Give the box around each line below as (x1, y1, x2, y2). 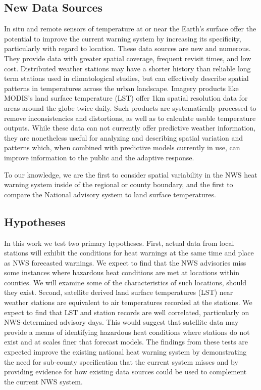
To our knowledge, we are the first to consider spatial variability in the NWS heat (4, 169, 257, 180)
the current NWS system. (4, 376, 83, 386)
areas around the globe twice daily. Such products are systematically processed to (4, 102, 256, 113)
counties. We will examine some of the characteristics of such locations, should (4, 277, 247, 287)
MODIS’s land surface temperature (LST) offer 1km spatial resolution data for (4, 93, 248, 103)
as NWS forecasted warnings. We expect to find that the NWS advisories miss (4, 257, 246, 268)
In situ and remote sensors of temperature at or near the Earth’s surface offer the (4, 23, 256, 34)
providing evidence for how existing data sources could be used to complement (4, 366, 247, 377)
